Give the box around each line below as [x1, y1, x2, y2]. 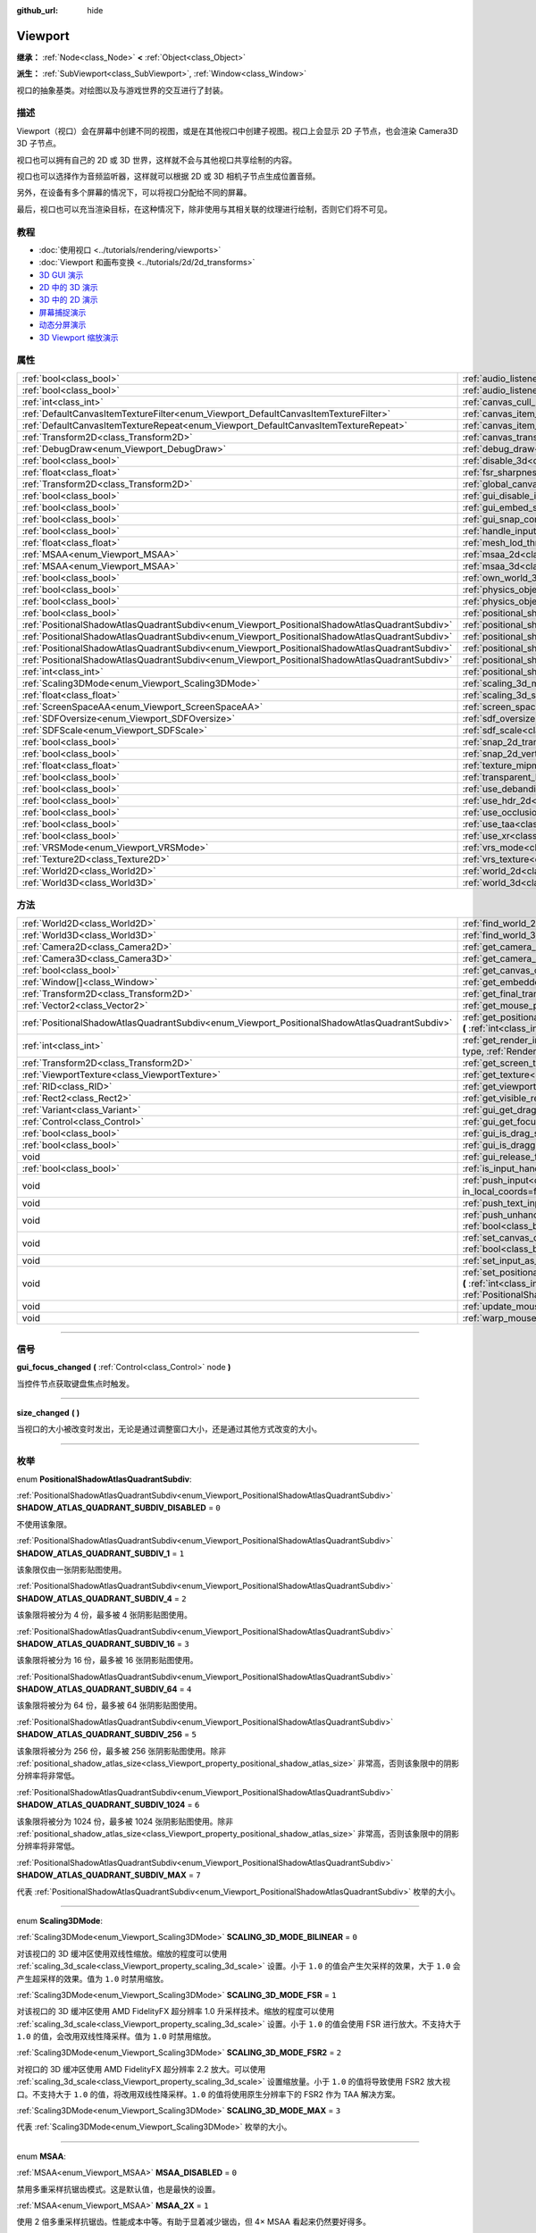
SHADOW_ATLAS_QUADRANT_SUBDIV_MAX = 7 [16, 1869, 201, 1880]
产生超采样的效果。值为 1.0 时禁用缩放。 [16, 1973, 169, 1984]
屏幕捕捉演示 [38, 306, 87, 317]
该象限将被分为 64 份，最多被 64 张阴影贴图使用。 [16, 1700, 203, 1710]
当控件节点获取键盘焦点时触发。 [16, 1378, 134, 1389]
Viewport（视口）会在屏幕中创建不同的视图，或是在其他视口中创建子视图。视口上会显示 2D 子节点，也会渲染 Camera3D [16, 125, 459, 136]
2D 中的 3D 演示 [38, 282, 98, 293]
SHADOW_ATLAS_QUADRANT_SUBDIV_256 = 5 [16, 1729, 197, 1740]
